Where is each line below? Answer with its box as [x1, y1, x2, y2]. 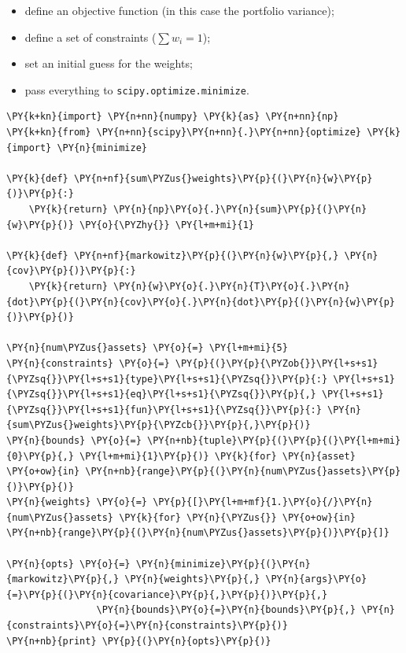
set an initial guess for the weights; [24, 55, 193, 72]
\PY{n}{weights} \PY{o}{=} [6, 496, 147, 508]
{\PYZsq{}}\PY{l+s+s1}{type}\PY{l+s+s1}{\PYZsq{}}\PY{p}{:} [6, 373, 328, 385]
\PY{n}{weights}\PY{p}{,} [124, 574, 260, 585]
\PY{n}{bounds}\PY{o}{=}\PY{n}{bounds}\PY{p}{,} [96, 604, 356, 616]
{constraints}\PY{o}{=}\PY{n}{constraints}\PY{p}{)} [6, 620, 288, 632]
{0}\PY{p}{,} [6, 450, 74, 462]
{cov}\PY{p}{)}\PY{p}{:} [6, 265, 136, 277]
